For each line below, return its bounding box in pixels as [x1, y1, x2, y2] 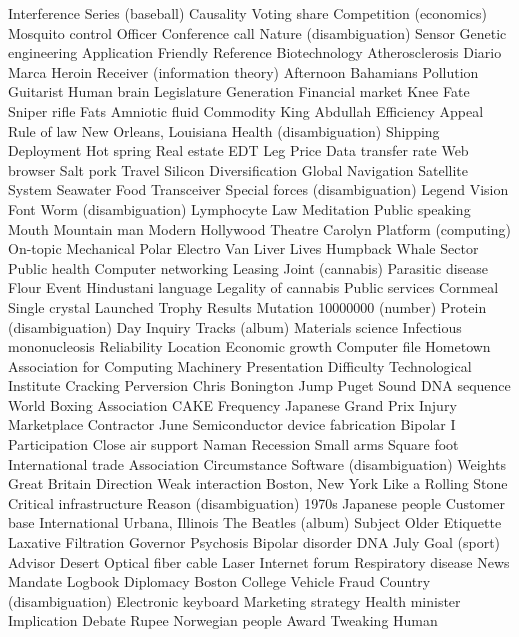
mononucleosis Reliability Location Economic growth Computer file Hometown [8, 336, 491, 357]
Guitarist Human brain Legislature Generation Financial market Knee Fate [8, 81, 470, 102]
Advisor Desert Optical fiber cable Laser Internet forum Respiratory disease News [8, 551, 510, 572]
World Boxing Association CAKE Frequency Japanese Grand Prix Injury [8, 394, 457, 415]
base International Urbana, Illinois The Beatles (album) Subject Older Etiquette [8, 512, 502, 533]
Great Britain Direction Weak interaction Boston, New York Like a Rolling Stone [8, 473, 508, 494]
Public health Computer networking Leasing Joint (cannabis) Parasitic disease [8, 257, 489, 278]
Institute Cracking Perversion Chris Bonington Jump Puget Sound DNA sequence [8, 375, 511, 396]
